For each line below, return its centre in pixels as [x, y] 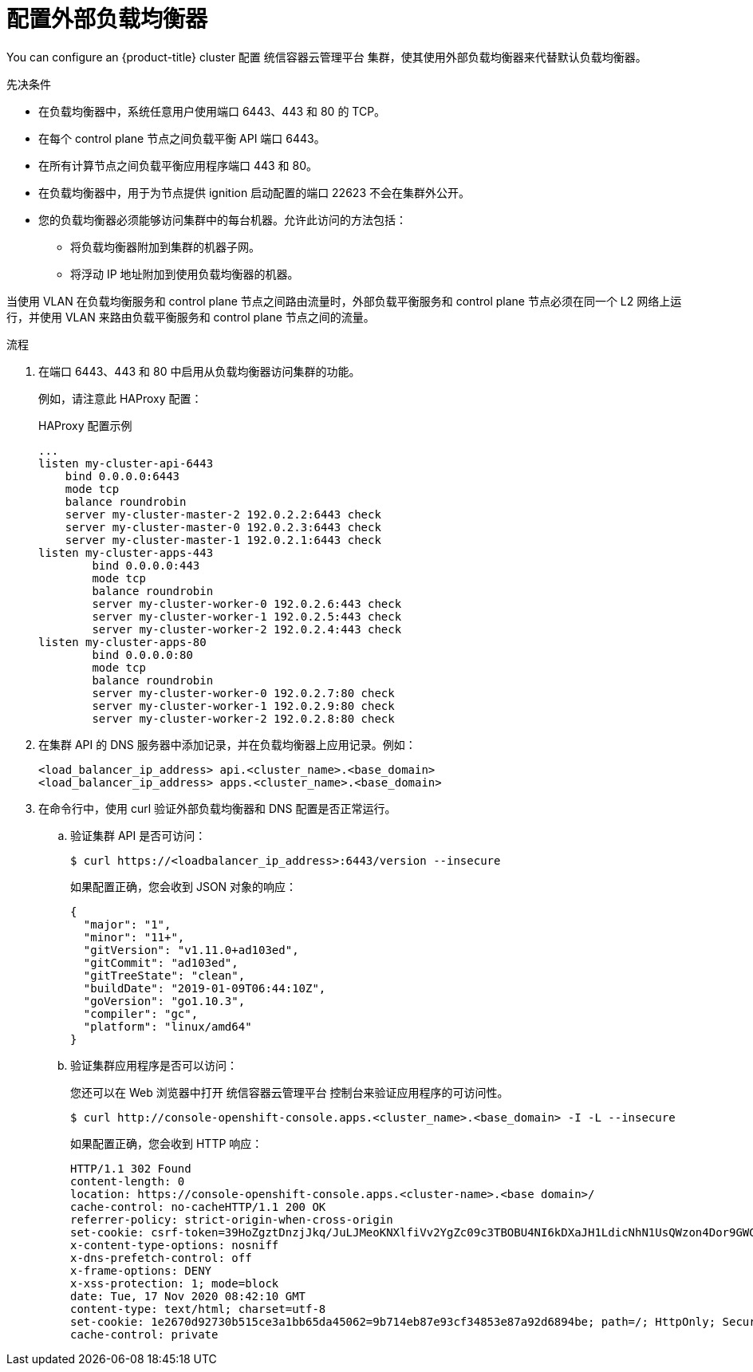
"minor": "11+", [134, 937]
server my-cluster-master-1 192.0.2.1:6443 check [223, 540]
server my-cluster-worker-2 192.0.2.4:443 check [247, 629]
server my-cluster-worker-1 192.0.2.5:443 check [247, 616]
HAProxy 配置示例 [85, 425]
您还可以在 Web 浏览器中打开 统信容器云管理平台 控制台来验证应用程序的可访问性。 [290, 1092]
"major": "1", [127, 924]
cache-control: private [144, 1334]
